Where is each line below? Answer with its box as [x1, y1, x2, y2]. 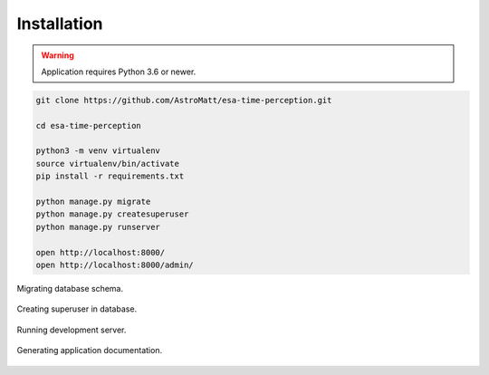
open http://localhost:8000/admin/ [35, 260, 194, 270]
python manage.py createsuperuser [35, 209, 189, 219]
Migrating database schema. [16, 283, 124, 293]
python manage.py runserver [35, 222, 160, 232]
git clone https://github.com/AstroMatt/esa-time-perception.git [35, 95, 332, 105]
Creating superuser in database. [16, 303, 138, 314]
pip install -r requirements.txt [35, 171, 185, 181]
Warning [41, 50, 74, 61]
